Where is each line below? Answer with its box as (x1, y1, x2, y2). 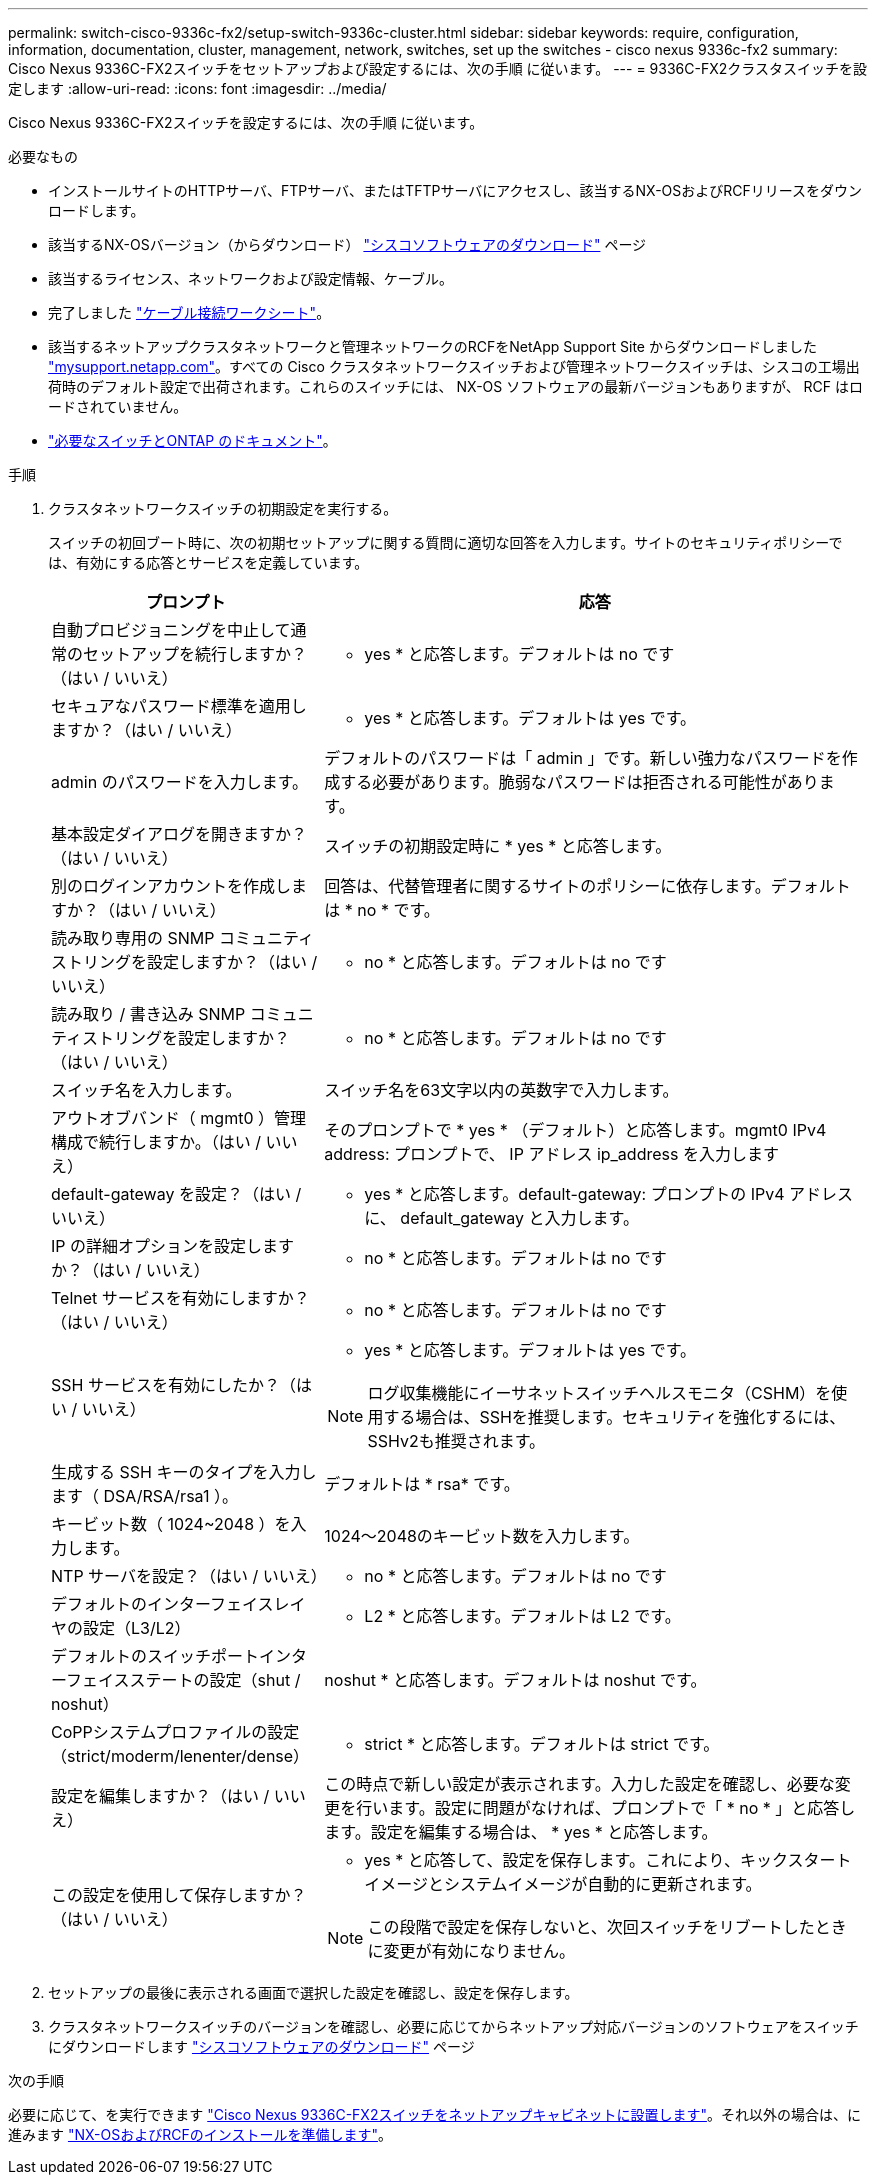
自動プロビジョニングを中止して (51, 620, 291, 640)
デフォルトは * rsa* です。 (324, 1474, 520, 1494)
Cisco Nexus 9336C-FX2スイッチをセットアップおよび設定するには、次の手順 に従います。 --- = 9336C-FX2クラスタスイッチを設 (8, 60, 867, 77)
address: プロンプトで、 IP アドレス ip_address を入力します (324, 1144, 779, 1164)
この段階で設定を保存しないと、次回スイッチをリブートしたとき (367, 1917, 847, 1937)
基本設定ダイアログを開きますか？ (51, 824, 308, 844)
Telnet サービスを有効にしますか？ (51, 1288, 310, 1308)
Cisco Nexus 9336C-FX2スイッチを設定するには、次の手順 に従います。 (8, 114, 484, 131)
